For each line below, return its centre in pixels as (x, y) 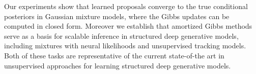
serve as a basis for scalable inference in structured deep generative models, (121, 35)
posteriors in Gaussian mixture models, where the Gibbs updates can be (117, 16)
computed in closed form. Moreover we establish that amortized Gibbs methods (128, 26)
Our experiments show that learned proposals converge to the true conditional (126, 6)
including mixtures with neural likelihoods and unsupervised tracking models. (125, 46)
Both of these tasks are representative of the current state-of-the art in (114, 55)
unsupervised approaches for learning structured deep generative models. (118, 65)
